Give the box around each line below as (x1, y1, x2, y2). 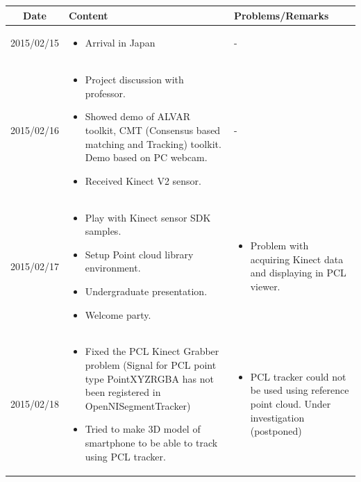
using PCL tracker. (85, 449, 166, 463)
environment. (85, 260, 141, 275)
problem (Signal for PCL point (85, 358, 217, 372)
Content (69, 8, 108, 22)
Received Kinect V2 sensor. (85, 173, 201, 188)
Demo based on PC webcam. (85, 150, 208, 165)
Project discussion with (85, 72, 184, 87)
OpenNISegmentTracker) (85, 398, 191, 413)
